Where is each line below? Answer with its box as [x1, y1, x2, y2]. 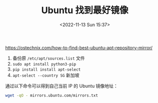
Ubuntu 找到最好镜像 [41, 5, 129, 16]
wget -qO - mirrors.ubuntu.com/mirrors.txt [5, 93, 98, 98]
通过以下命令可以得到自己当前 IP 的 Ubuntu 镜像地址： [5, 83, 118, 89]
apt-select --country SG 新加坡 [12, 72, 80, 78]
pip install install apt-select [12, 67, 81, 72]
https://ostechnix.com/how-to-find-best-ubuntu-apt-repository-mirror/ [5, 44, 153, 50]
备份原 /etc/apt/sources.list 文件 [12, 55, 85, 61]
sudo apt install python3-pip [12, 62, 77, 67]
